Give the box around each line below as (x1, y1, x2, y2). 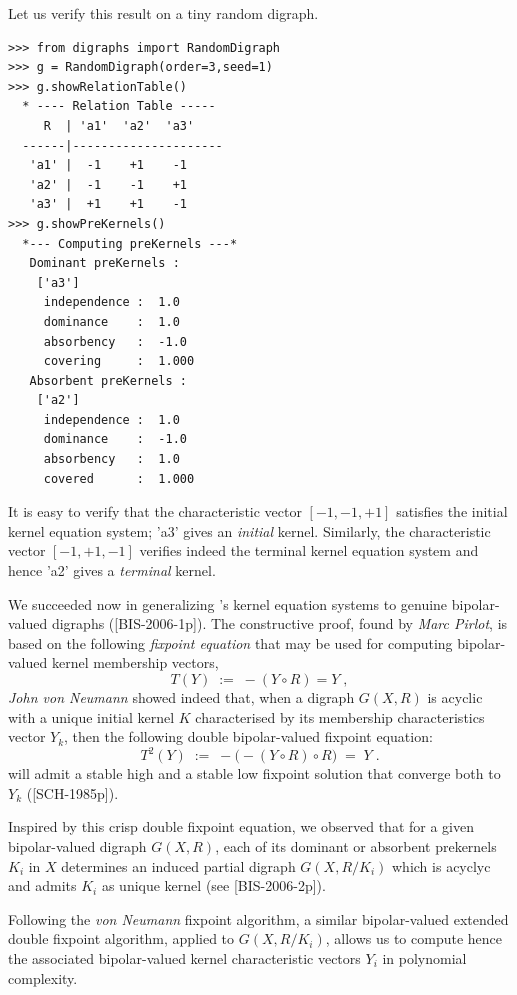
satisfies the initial (396, 501, 508, 522)
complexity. (8, 967, 78, 988)
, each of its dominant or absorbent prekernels (215, 836, 497, 857)
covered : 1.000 (43, 471, 195, 486)
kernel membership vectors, (51, 652, 219, 673)
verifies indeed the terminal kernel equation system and (139, 540, 479, 561)
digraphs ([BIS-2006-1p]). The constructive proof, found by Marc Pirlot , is (51, 613, 508, 634)
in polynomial (382, 948, 467, 969)
